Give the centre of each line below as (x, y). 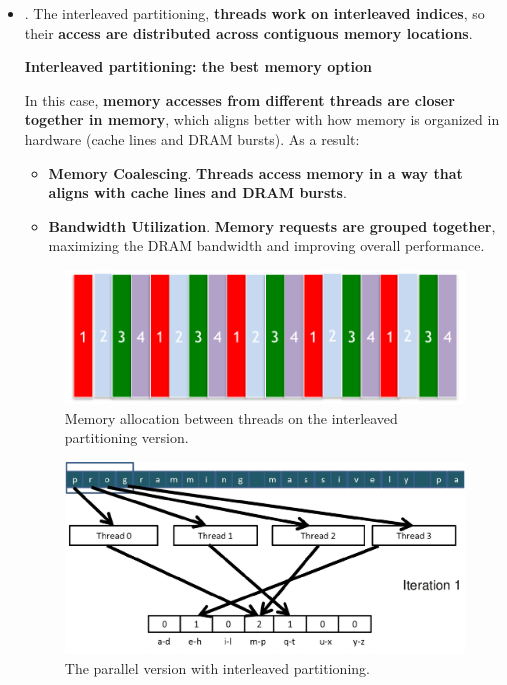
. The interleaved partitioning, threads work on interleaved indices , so (254, 13)
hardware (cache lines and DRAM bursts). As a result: (192, 138)
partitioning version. (126, 437)
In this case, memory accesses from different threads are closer (239, 99)
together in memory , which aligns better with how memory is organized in (262, 119)
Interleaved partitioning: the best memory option (198, 66)
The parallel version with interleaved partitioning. (217, 668)
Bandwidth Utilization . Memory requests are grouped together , (272, 225)
